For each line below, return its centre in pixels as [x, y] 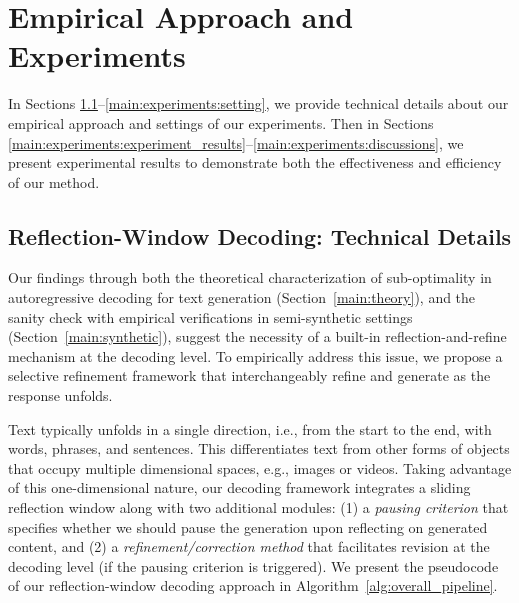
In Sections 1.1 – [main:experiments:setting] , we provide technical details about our [258, 103]
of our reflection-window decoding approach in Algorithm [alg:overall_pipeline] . [253, 585]
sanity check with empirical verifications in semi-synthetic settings [210, 316]
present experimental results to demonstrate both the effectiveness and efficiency [255, 162]
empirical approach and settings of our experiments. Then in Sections [221, 122]
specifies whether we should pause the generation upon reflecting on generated [248, 526]
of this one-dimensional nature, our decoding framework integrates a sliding [239, 487]
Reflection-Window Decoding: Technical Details [260, 235]
